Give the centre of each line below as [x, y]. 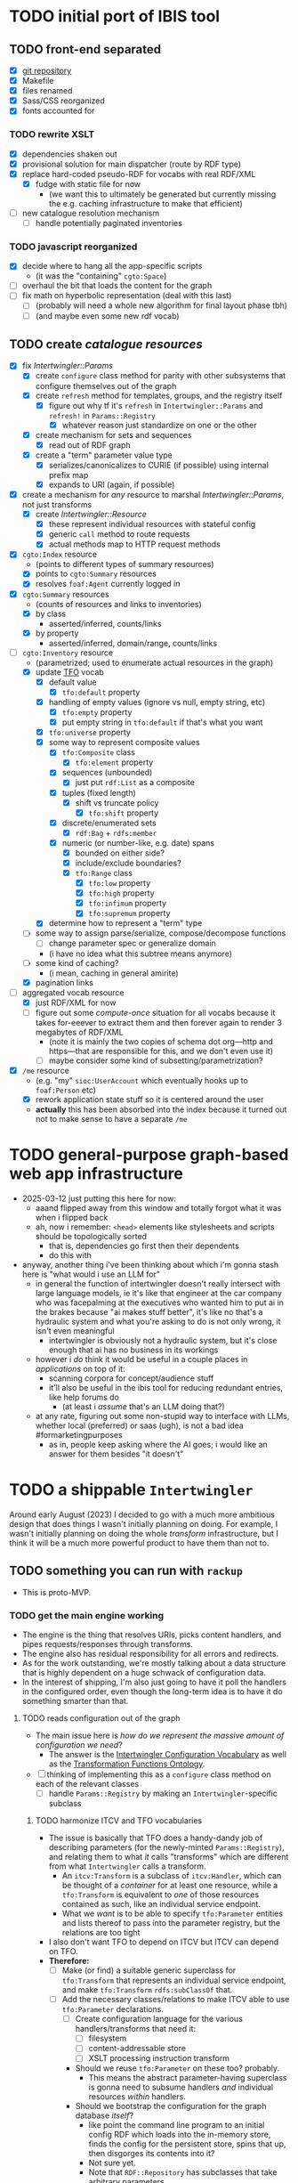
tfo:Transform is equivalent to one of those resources [161, 1895]
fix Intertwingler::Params [68, 366]
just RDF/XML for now [76, 1002]
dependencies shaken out [69, 154]
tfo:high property [121, 893]
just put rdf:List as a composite [135, 783]
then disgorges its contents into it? [152, 2154]
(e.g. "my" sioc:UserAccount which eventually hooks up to [142, 1080]
